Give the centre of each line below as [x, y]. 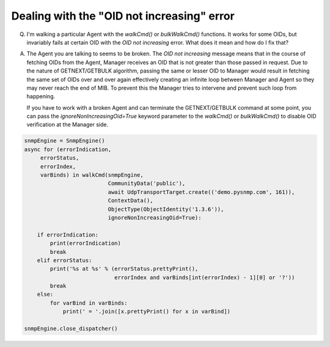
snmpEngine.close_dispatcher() [71, 329]
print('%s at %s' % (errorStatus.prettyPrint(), [124, 269]
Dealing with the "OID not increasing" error [123, 16]
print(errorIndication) [86, 243]
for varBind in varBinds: [89, 303]
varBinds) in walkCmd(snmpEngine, [92, 175]
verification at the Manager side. [68, 124]
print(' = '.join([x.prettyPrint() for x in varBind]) [147, 312]
